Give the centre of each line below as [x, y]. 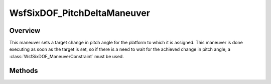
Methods [24, 70]
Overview [25, 31]
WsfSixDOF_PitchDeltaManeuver [80, 13]
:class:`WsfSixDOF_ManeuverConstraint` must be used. [66, 56]
